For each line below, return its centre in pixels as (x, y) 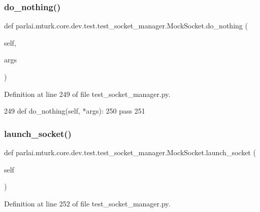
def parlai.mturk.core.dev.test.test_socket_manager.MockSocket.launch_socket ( (130, 152)
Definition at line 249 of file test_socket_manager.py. (87, 94)
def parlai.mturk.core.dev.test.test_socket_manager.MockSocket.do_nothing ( (126, 26)
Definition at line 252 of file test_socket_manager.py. (87, 203)
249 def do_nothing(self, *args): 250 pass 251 (75, 111)
